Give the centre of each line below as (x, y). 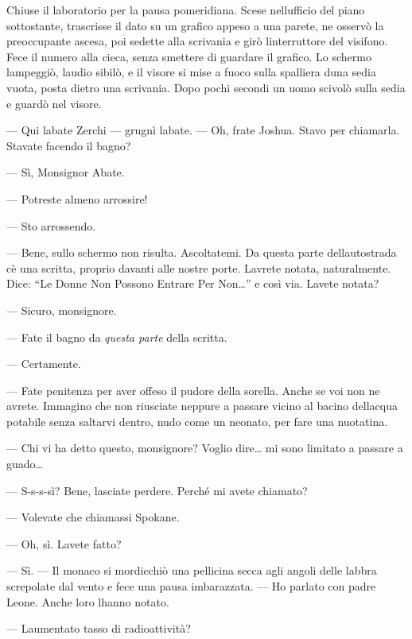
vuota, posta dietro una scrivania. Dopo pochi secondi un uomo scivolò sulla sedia (206, 87)
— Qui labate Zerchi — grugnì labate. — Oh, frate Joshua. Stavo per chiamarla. (203, 130)
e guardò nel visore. (54, 103)
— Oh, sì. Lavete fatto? (64, 543)
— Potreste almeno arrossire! (77, 198)
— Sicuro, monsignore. (62, 310)
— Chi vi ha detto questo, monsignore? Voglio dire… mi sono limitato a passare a (205, 448)
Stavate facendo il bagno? (69, 145)
